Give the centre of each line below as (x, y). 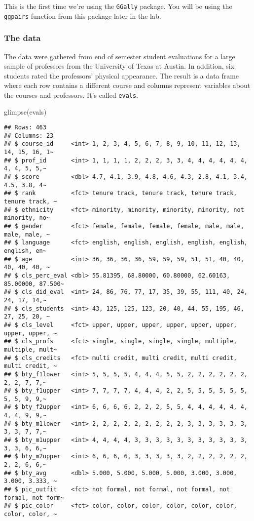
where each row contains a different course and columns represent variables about (127, 85)
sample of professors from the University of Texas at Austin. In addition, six (119, 66)
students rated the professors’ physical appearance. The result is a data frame (122, 75)
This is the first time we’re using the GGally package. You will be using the (118, 6)
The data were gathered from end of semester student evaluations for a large (120, 56)
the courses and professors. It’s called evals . (71, 95)
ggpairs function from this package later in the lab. (83, 16)
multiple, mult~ (31, 349)
